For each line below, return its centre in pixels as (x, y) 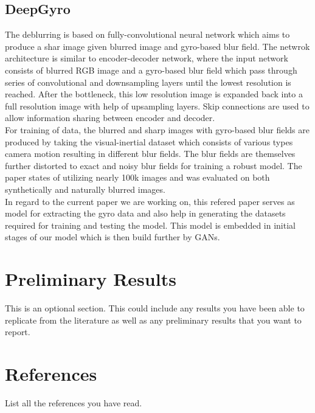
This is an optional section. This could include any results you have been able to (155, 308)
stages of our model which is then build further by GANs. (112, 237)
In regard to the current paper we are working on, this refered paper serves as (150, 201)
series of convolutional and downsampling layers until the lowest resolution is (148, 82)
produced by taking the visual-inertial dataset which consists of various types (149, 141)
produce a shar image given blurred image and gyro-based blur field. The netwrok (157, 46)
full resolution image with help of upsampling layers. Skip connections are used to (157, 106)
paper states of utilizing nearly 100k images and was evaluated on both (137, 177)
